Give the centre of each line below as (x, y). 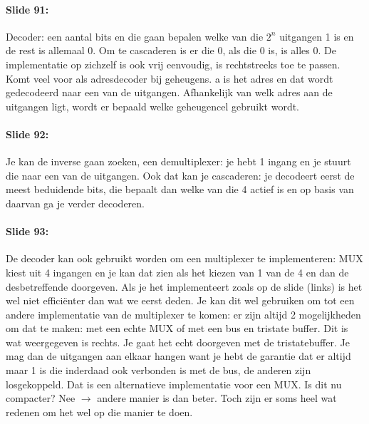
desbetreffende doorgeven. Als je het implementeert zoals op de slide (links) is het (184, 286)
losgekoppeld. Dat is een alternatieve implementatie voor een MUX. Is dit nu (174, 384)
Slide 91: (27, 9)
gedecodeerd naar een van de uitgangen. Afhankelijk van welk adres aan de (169, 92)
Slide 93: (27, 231)
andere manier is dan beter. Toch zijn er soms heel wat (217, 398)
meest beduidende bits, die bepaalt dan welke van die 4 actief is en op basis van (180, 189)
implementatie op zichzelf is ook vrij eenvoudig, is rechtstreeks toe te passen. (173, 64)
